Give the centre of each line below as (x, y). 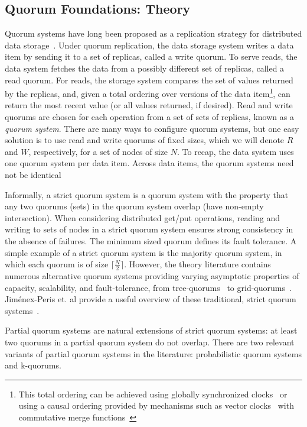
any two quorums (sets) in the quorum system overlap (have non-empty (134, 206)
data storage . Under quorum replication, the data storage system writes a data (149, 45)
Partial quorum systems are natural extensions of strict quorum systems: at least (151, 330)
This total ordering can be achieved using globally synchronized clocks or (153, 394)
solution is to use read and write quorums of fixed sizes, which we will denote (145, 140)
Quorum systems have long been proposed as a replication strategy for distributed (153, 33)
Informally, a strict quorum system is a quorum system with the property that (147, 194)
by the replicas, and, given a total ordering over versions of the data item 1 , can (148, 93)
